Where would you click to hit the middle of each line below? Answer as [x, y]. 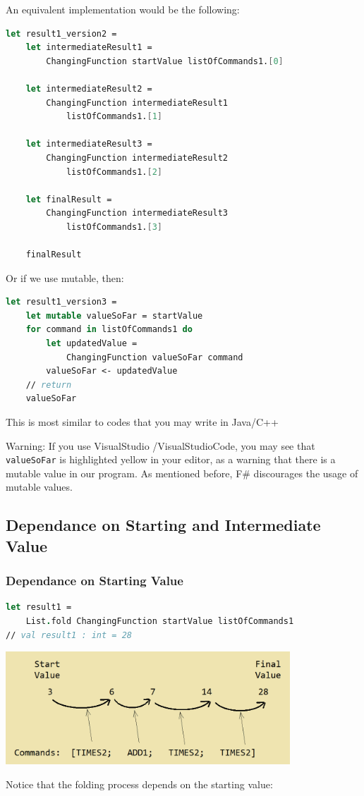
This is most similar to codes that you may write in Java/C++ [142, 422]
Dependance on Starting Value [95, 581]
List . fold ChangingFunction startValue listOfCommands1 [160, 622]
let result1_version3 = [61, 302]
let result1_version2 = [61, 33]
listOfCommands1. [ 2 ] [114, 172]
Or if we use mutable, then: [65, 277]
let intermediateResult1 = [89, 48]
